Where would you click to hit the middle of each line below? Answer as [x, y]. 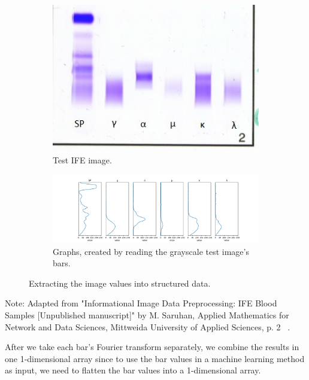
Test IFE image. [82, 159]
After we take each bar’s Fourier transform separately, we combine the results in [152, 347]
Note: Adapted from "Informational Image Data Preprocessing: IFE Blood [141, 303]
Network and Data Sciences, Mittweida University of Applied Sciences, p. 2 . [148, 326]
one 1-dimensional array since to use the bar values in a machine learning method [155, 358]
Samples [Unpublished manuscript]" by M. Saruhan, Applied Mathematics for [147, 314]
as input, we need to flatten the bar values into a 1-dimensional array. [133, 370]
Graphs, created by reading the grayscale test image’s [151, 251]
